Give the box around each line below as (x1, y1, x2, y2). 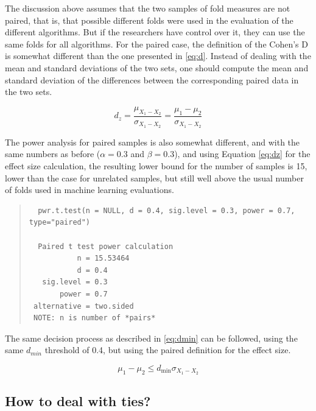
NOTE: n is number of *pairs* (33, 314, 156, 323)
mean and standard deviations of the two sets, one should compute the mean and (5, 61, 309, 74)
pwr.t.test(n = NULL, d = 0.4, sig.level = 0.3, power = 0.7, (38, 206, 295, 215)
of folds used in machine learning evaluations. (5, 183, 174, 196)
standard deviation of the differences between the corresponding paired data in (5, 73, 299, 86)
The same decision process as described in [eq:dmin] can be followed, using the (5, 331, 298, 344)
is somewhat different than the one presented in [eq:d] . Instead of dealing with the (5, 49, 311, 62)
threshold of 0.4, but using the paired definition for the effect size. (44, 343, 291, 356)
